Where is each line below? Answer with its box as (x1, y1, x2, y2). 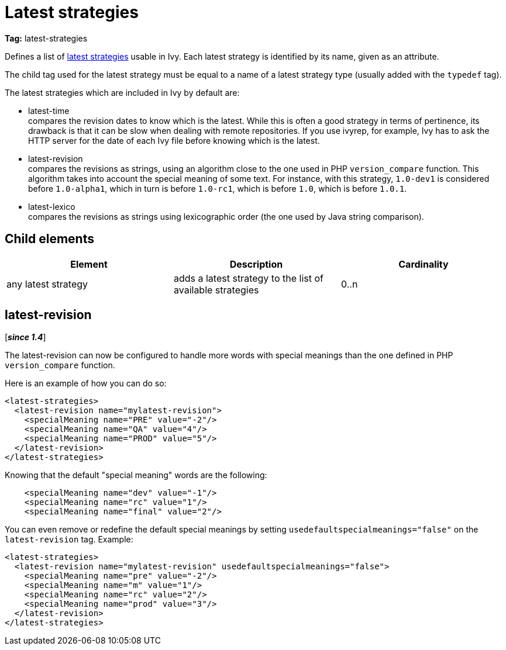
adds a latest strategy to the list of (173, 272, 323, 284)
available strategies (173, 283, 259, 296)
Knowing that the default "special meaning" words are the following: (5, 470, 267, 480)
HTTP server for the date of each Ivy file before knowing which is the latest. (28, 135, 320, 146)
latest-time (28, 105, 70, 116)
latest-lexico (28, 201, 75, 212)
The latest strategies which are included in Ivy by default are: (5, 87, 240, 98)
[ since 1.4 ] (5, 332, 46, 343)
